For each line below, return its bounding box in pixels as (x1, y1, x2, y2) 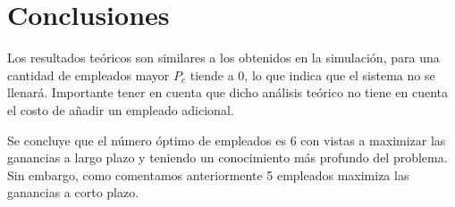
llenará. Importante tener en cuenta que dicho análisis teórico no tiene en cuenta (7, 83, 449, 102)
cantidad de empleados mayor (7, 65, 170, 84)
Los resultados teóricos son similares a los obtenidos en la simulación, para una (7, 48, 440, 67)
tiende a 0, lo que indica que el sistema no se (190, 65, 435, 84)
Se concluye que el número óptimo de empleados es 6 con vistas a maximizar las (7, 130, 446, 149)
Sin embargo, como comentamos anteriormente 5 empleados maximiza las (7, 165, 409, 184)
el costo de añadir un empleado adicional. (7, 100, 234, 119)
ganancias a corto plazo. (7, 183, 139, 202)
